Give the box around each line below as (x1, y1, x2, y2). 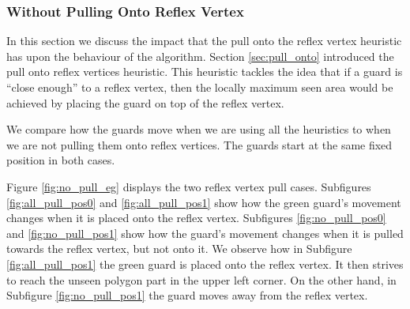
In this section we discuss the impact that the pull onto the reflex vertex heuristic (6, 32, 402, 49)
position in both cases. (6, 152, 115, 168)
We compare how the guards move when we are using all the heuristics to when (6, 121, 391, 138)
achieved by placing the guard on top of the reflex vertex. (6, 94, 284, 111)
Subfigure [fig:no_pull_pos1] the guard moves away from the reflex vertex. (6, 287, 368, 303)
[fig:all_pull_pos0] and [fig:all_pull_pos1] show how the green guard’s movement (6, 194, 401, 210)
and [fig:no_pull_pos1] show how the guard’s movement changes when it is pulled (6, 224, 404, 241)
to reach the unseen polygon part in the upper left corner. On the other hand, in (6, 271, 397, 288)
